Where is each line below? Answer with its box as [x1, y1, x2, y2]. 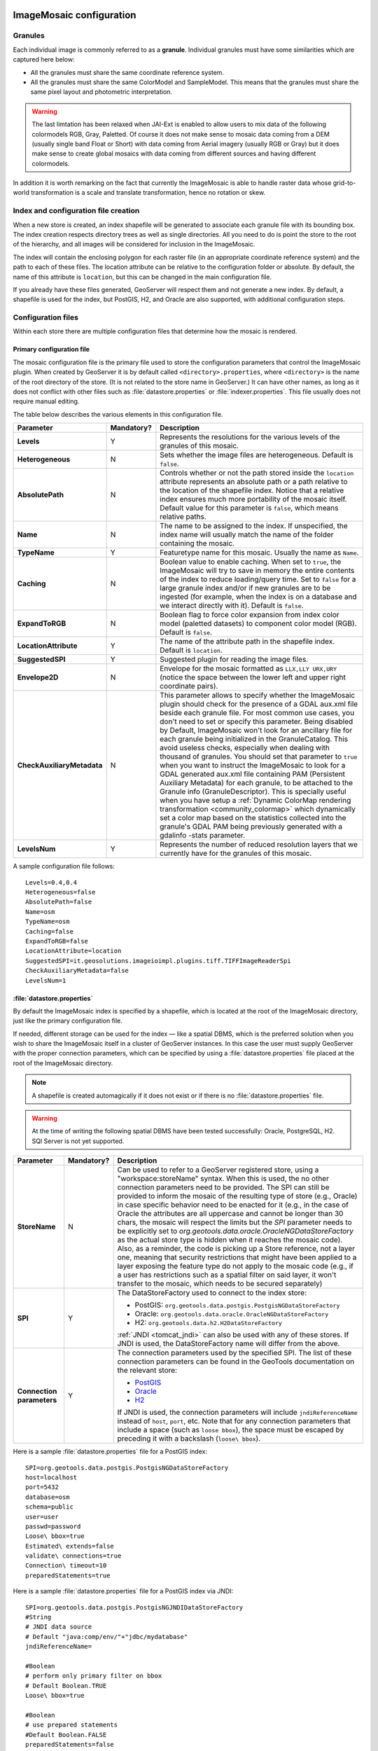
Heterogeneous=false [25, 888, 96, 896]
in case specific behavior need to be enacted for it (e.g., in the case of [117, 1200, 349, 1210]
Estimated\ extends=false [25, 1542, 115, 1550]
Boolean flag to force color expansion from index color [160, 610, 339, 620]
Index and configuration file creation [13, 206, 140, 216]
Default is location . [160, 645, 223, 655]
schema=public [25, 1503, 73, 1511]
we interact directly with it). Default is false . [160, 601, 304, 611]
